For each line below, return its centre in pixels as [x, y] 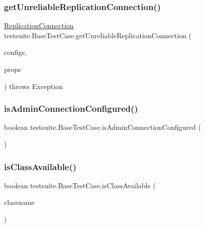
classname [19, 202]
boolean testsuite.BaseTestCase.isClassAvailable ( [80, 185]
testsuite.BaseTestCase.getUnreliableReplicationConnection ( [98, 35]
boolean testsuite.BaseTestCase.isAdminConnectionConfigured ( [102, 127]
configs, [16, 52]
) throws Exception [33, 86]
